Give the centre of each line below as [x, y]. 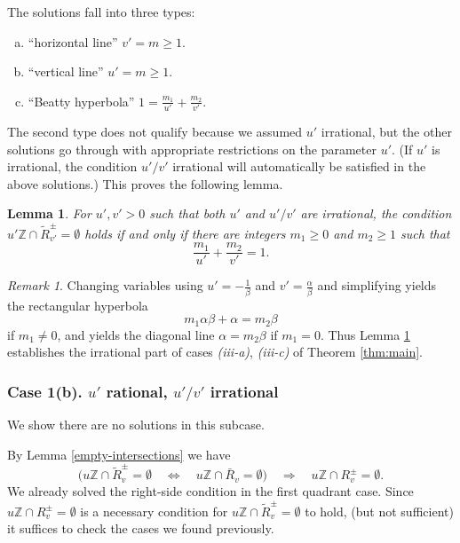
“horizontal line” [73, 41]
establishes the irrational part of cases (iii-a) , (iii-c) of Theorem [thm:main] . [215, 352]
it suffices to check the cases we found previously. [141, 528]
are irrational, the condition [376, 213]
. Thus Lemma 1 [365, 334]
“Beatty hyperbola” [81, 101]
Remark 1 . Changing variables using [105, 285]
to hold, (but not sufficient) [379, 511]
